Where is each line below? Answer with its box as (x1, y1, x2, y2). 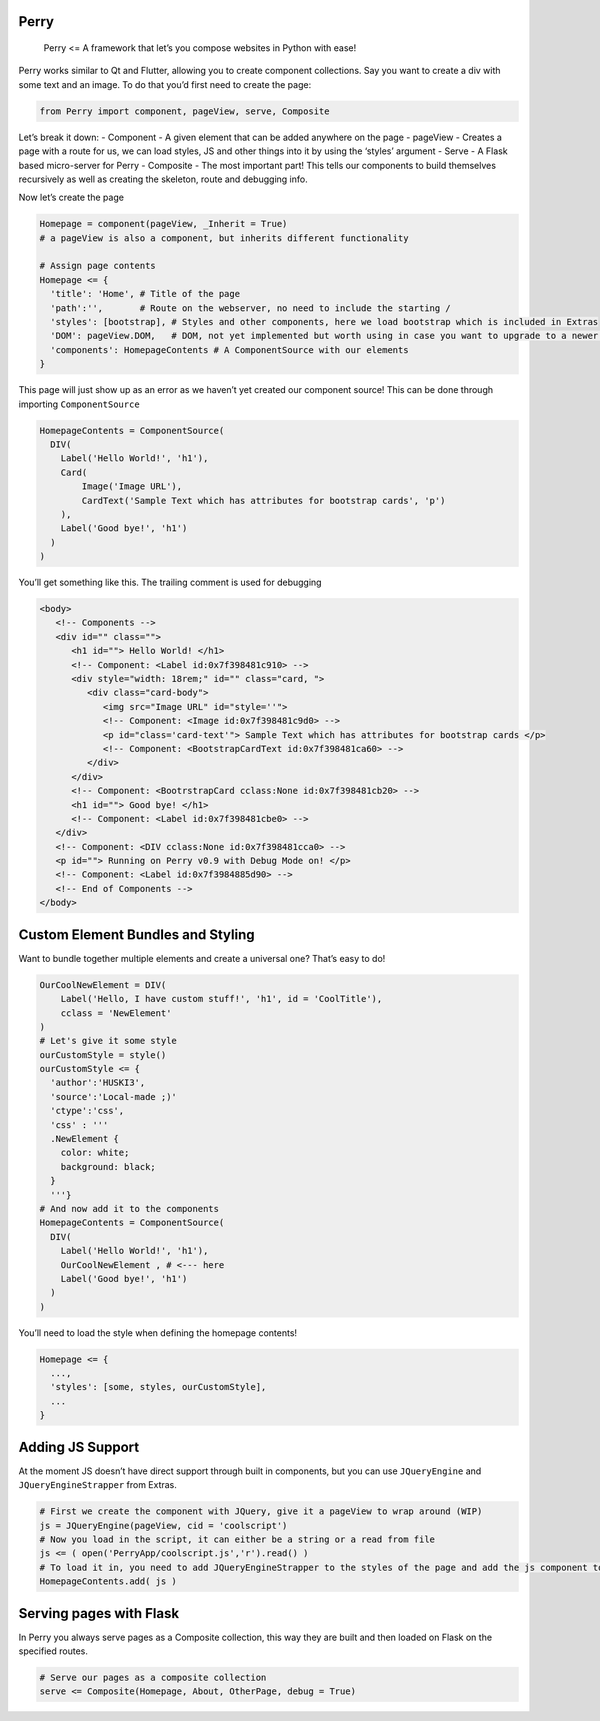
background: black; (60, 1161, 157, 1172)
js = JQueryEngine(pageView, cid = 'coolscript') (39, 1520, 288, 1531)
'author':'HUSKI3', (50, 1077, 146, 1089)
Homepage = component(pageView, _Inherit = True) (39, 218, 288, 230)
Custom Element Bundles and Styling (18, 926, 255, 943)
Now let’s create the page (18, 191, 125, 204)
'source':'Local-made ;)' (50, 1091, 177, 1102)
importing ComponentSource (18, 398, 140, 410)
